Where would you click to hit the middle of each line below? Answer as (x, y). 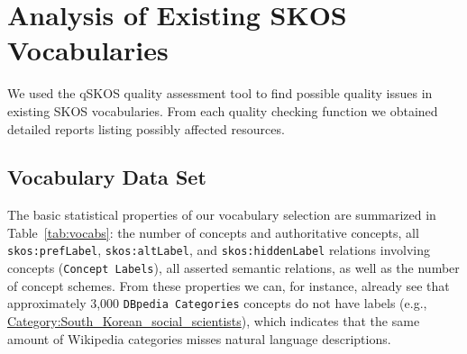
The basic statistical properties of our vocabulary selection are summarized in (222, 215)
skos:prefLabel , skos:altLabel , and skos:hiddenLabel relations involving (219, 250)
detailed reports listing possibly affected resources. (146, 128)
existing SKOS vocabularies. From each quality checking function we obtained (223, 110)
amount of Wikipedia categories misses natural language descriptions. (199, 338)
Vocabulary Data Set (107, 177)
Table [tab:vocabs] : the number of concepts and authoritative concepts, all (213, 232)
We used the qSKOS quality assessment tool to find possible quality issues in (220, 93)
